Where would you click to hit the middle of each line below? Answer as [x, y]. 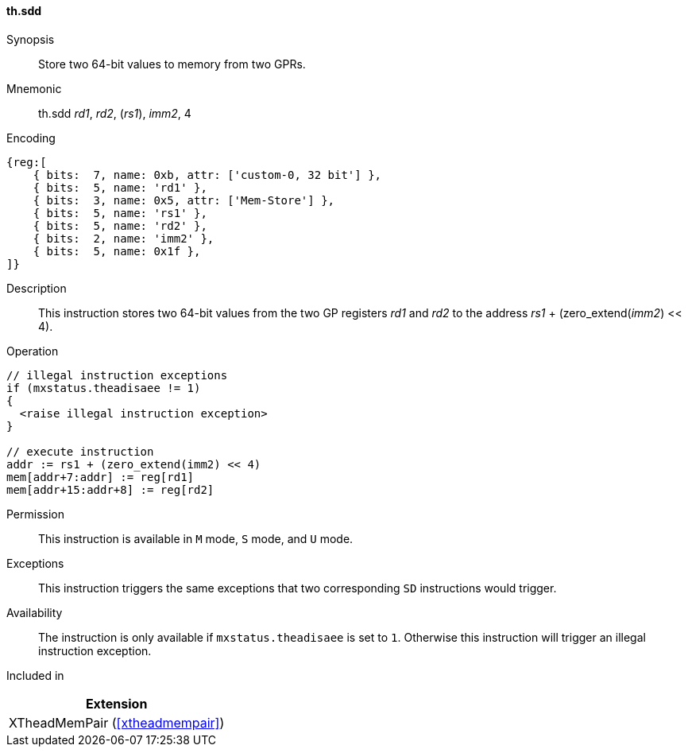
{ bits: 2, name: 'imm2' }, [124, 238]
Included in [35, 675]
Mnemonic [34, 88]
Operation [33, 351]
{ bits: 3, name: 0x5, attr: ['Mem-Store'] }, [184, 200]
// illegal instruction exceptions [117, 375]
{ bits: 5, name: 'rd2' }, [120, 225]
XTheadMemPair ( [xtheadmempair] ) [117, 722]
